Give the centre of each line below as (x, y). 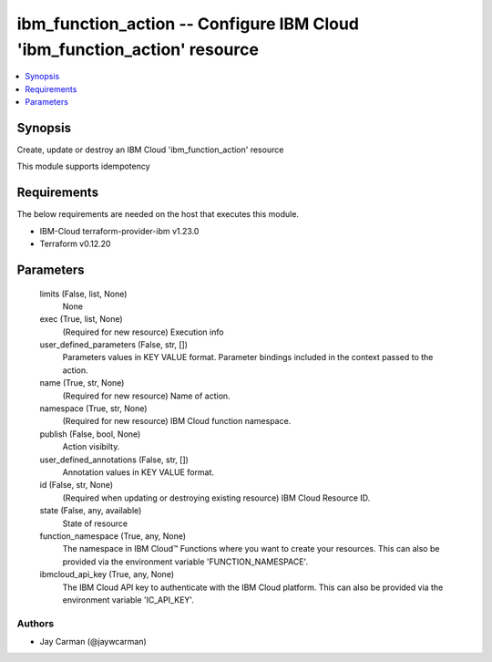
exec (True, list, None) (81, 319)
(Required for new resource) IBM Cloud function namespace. (177, 421)
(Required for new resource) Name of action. (147, 396)
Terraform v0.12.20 (75, 244)
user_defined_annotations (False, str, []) (114, 460)
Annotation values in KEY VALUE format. (138, 472)
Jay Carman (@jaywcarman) (93, 642)
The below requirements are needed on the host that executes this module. (158, 214)
